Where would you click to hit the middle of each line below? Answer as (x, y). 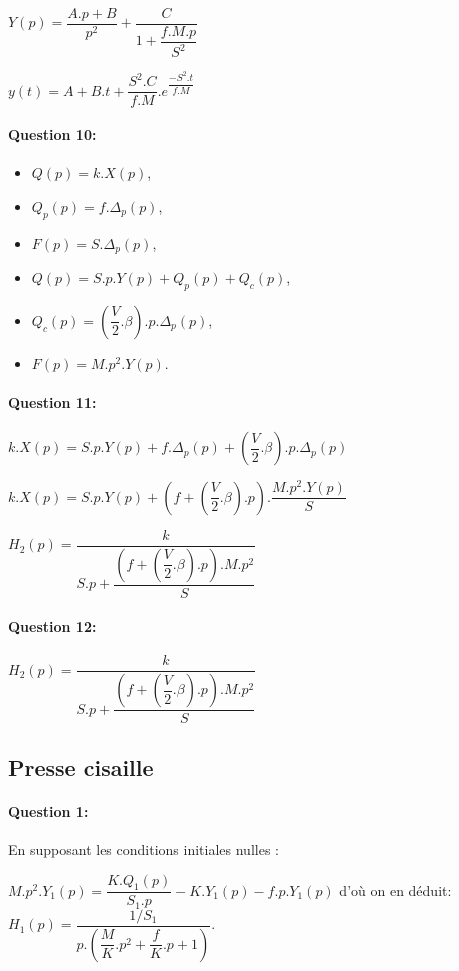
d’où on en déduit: (395, 889)
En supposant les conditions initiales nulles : (143, 848)
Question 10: (52, 133)
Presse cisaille (81, 766)
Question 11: (52, 401)
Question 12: (52, 626)
